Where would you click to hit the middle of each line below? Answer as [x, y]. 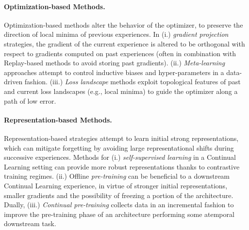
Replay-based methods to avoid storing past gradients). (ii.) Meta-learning [115, 63]
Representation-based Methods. [58, 119]
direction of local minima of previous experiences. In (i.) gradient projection [116, 34]
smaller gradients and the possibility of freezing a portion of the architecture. [119, 195]
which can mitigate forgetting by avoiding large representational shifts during [119, 147]
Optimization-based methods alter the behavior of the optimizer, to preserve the [124, 24]
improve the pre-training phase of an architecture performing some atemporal [119, 214]
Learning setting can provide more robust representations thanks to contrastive [122, 166]
